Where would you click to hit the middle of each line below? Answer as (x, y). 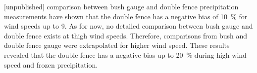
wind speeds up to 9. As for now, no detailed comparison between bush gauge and (128, 26)
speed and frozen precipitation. (51, 64)
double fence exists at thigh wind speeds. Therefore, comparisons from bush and (126, 35)
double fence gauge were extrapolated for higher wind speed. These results (117, 45)
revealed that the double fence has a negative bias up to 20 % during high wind (125, 55)
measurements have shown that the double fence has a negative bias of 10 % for (126, 16)
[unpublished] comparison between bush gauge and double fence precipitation (121, 6)
